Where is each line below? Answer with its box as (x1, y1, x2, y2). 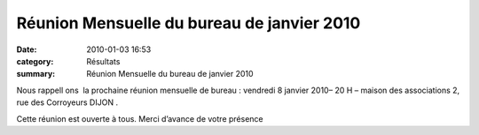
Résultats (86, 56, 121, 66)
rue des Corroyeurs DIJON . (16, 97, 119, 108)
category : (16, 56, 54, 66)
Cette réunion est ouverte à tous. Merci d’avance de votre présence (16, 113, 263, 124)
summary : (16, 69, 56, 79)
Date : (16, 44, 37, 55)
